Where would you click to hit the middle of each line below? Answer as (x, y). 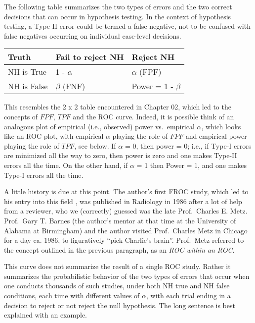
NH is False (28, 86)
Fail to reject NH (90, 57)
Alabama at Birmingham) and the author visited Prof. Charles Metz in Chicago (126, 230)
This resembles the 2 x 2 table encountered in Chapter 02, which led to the (118, 107)
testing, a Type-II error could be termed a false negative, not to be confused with (127, 26)
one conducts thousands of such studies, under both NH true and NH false (117, 286)
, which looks (221, 126)
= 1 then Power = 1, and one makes (191, 165)
